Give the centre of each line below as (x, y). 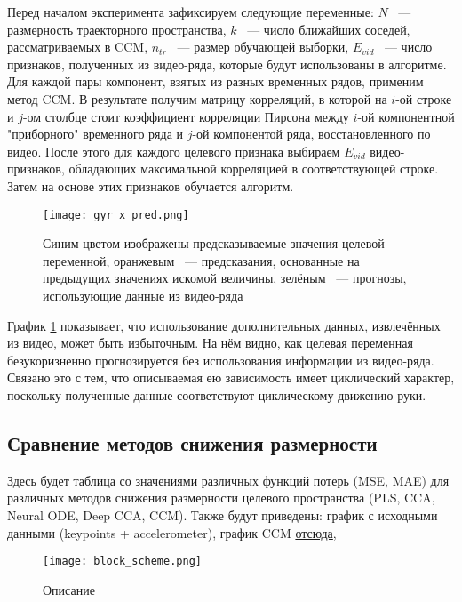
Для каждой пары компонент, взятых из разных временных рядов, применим (215, 81)
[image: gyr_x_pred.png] (116, 215)
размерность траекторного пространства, (117, 29)
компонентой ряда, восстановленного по (322, 134)
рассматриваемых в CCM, (78, 47)
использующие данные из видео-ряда (143, 295)
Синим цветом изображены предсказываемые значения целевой (214, 243)
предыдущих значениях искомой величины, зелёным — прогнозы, (225, 278)
